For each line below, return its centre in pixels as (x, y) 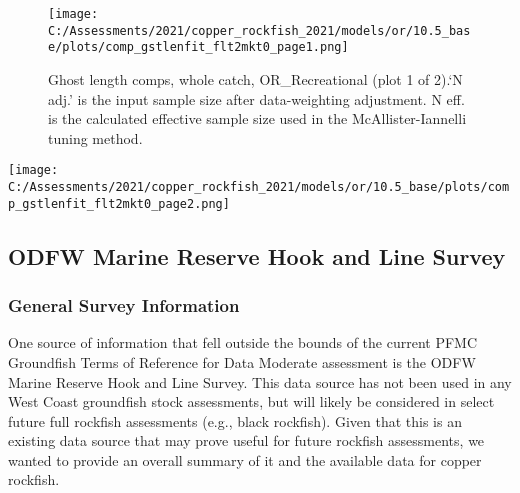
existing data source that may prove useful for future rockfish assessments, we (246, 440)
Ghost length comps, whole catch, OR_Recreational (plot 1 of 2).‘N (255, 78)
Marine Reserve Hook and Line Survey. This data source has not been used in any (260, 381)
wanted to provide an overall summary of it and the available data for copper (245, 459)
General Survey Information (124, 305)
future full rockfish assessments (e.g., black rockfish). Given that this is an (235, 420)
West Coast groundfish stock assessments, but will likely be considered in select (251, 401)
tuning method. (95, 137)
